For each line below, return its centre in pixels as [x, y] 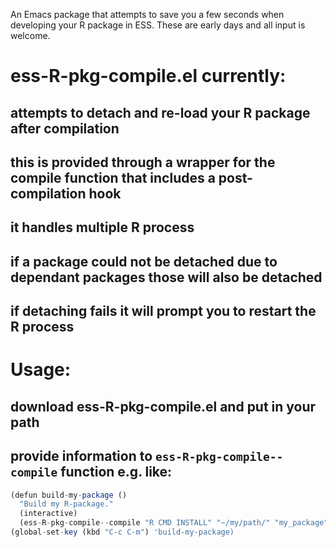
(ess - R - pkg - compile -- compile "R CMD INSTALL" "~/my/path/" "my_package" [174, 523]
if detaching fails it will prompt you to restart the [163, 311]
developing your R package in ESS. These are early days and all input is [158, 25]
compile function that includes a [113, 177]
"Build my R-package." [66, 504]
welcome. [30, 35]
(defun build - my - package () [69, 495]
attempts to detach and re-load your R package [160, 112]
